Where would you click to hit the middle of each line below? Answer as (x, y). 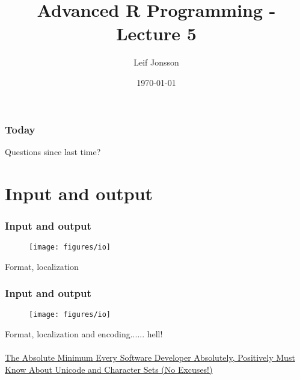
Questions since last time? (53, 151)
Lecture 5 (156, 33)
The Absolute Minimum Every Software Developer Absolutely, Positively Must (150, 357)
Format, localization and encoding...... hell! (84, 334)
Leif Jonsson (156, 62)
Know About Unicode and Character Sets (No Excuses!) (109, 369)
